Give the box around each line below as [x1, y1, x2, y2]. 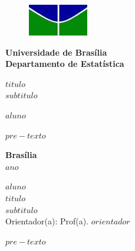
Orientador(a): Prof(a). [5, 215, 89, 227]
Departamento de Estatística [5, 57, 124, 70]
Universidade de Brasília [5, 46, 107, 58]
